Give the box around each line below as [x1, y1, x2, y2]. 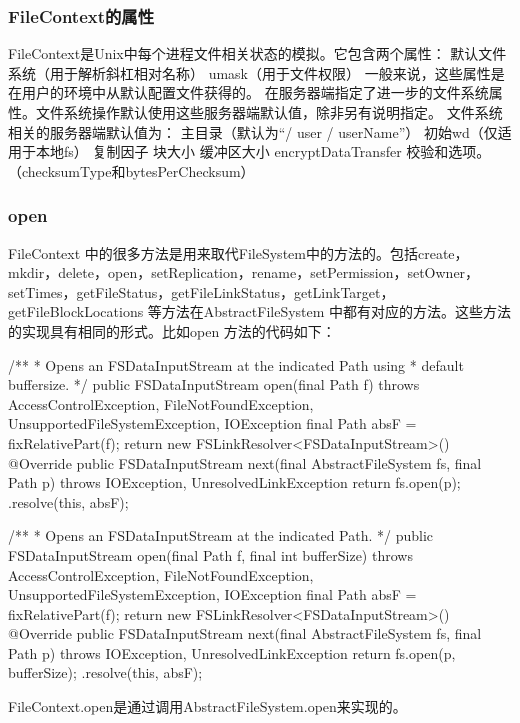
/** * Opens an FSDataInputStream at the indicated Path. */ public [8, 525, 434, 546]
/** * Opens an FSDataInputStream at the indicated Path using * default [8, 354, 464, 375]
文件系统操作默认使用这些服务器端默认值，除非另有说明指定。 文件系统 [35, 102, 503, 122]
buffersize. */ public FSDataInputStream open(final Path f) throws [8, 374, 420, 395]
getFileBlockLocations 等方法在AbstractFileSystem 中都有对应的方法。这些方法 [8, 301, 512, 322]
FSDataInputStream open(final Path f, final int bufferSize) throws [8, 544, 413, 565]
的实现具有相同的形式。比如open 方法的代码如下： [8, 320, 336, 341]
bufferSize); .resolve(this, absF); [8, 662, 203, 683]
